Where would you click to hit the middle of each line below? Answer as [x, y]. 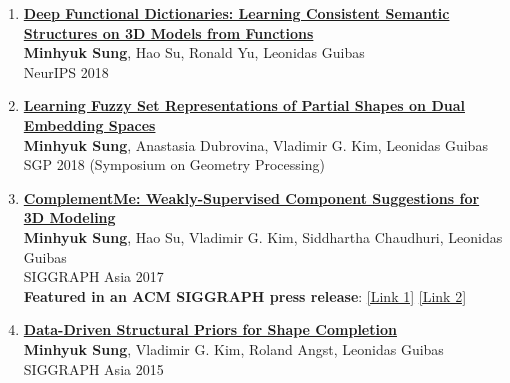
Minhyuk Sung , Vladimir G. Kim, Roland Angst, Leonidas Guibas [233, 348]
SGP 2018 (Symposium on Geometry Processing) [174, 164]
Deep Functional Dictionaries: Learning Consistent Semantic [236, 13]
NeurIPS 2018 [66, 71]
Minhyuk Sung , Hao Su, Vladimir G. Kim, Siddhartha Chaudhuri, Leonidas [263, 236]
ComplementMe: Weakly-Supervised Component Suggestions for [251, 197]
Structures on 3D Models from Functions [168, 32]
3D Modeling [69, 217]
